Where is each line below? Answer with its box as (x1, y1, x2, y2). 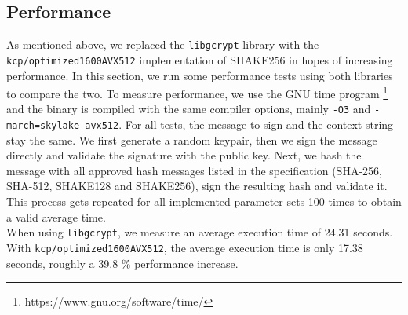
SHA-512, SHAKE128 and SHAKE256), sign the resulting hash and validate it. (6, 178, 388, 194)
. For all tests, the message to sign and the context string (118, 116, 394, 133)
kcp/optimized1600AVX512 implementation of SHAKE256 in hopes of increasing (6, 51, 393, 68)
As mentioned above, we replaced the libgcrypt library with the (6, 36, 319, 53)
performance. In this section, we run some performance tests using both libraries (6, 67, 393, 83)
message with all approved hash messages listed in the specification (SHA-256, (6, 162, 382, 178)
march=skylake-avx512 (6, 120, 119, 132)
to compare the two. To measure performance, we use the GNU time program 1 (6, 83, 388, 101)
